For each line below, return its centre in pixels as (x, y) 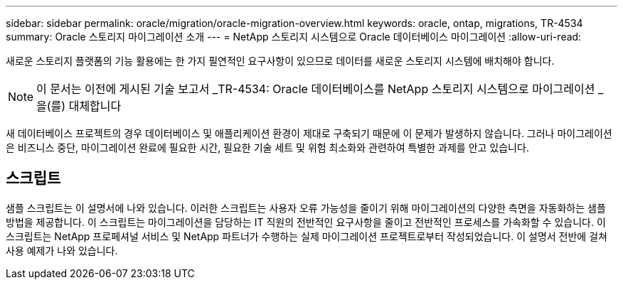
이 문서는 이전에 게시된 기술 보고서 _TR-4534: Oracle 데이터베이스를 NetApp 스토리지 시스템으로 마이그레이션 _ (320, 89)
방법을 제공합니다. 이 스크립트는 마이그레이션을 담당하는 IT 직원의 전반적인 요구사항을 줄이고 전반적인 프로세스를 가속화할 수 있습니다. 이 (306, 222)
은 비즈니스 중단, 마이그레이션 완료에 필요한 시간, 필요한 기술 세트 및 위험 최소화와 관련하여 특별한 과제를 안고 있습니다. (267, 147)
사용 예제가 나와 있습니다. (62, 250)
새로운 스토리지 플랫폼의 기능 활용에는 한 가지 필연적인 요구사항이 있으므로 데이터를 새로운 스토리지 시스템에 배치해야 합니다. (280, 61)
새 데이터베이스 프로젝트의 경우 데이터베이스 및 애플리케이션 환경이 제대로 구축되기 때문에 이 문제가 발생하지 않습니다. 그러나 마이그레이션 (309, 133)
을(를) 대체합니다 (79, 106)
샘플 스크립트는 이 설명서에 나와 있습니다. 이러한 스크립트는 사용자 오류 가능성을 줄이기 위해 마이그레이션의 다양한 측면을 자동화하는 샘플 (306, 208)
